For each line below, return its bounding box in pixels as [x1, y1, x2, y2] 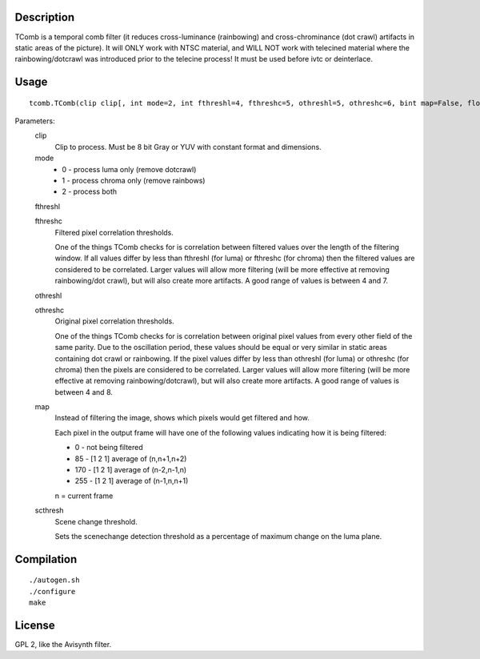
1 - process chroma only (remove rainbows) [62, 176, 206, 186]
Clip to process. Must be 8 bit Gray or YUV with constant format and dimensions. [54, 142, 322, 151]
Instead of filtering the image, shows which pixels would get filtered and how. [54, 413, 310, 423]
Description [14, 10, 75, 24]
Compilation [14, 553, 78, 566]
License [14, 618, 55, 632]
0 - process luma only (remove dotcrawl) [62, 164, 197, 174]
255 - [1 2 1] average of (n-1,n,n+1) [74, 476, 189, 486]
